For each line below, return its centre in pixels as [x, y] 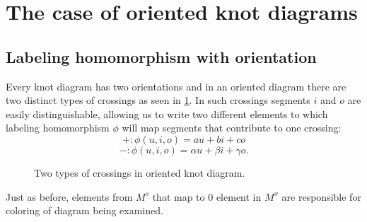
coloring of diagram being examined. [85, 210]
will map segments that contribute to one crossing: [232, 128]
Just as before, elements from [69, 196]
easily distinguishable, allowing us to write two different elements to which [167, 113]
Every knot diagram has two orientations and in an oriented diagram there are [176, 86]
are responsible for [321, 196]
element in [239, 196]
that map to [179, 196]
